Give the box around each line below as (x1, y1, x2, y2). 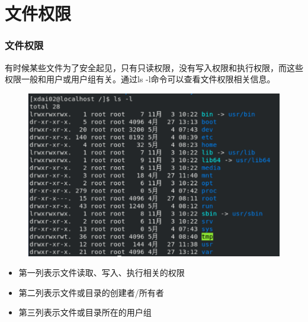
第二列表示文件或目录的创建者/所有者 (18, 286, 164, 298)
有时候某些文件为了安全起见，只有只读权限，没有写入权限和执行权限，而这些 (5, 61, 303, 73)
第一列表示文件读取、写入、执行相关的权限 (18, 266, 185, 279)
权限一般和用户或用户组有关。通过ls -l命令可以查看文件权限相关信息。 (5, 73, 275, 85)
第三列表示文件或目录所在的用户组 (18, 306, 152, 318)
